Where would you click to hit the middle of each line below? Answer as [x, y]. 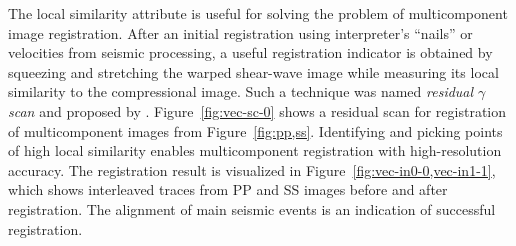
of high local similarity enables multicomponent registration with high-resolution [255, 150]
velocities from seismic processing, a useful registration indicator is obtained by [250, 52]
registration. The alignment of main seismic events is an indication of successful [252, 208]
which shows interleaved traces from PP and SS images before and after [228, 189]
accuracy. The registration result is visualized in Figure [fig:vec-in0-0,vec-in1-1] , [252, 169]
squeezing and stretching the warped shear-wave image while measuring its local [253, 71]
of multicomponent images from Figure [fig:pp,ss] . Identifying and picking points [255, 130]
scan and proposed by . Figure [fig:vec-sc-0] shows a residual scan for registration [257, 110]
